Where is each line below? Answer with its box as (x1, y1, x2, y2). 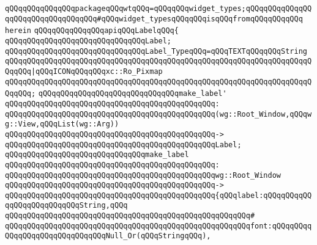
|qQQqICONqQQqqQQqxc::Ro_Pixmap (31, 67, 163, 76)
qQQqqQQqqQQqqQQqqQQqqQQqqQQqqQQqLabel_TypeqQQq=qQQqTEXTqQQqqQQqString (5, 46, 307, 56)
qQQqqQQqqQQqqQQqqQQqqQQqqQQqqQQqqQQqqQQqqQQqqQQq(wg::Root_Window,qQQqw (5, 109, 312, 119)
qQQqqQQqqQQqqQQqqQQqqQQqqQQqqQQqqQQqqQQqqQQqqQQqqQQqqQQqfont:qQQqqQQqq (5, 221, 312, 230)
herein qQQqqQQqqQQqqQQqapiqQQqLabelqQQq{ (5, 26, 179, 35)
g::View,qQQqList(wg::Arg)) (5, 120, 119, 129)
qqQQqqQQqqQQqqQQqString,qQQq (5, 201, 128, 210)
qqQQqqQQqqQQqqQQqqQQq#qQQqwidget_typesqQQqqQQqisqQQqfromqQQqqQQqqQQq (5, 14, 303, 23)
